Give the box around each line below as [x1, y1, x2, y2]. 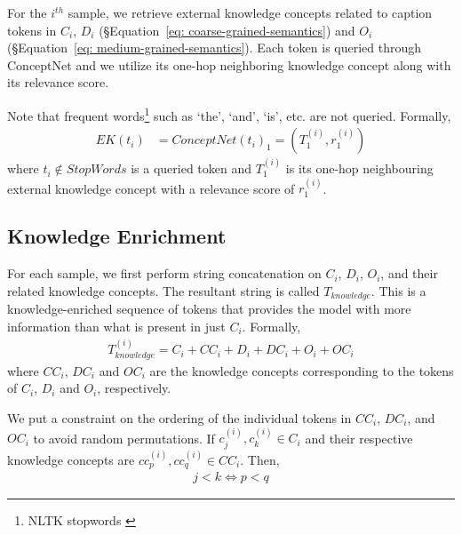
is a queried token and [131, 159, 252, 178]
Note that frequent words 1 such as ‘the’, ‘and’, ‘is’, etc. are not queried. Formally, [7, 103, 451, 124]
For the [7, 4, 47, 21]
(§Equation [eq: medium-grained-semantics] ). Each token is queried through [7, 38, 422, 57]
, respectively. [97, 379, 171, 397]
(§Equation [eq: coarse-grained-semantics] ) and [99, 20, 355, 39]
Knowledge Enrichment [7, 222, 227, 250]
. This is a [370, 281, 426, 299]
